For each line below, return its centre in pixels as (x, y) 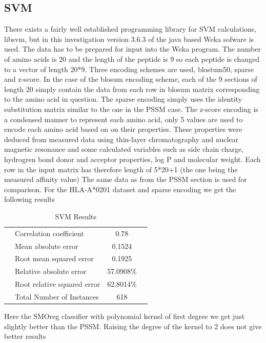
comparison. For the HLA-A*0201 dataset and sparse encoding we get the (120, 189)
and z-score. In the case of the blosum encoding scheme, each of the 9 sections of (131, 79)
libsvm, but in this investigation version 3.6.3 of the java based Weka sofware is (129, 39)
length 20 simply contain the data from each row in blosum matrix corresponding (132, 89)
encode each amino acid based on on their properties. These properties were (123, 129)
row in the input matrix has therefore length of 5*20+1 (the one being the (121, 169)
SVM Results (76, 216)
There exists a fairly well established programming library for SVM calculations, (130, 29)
